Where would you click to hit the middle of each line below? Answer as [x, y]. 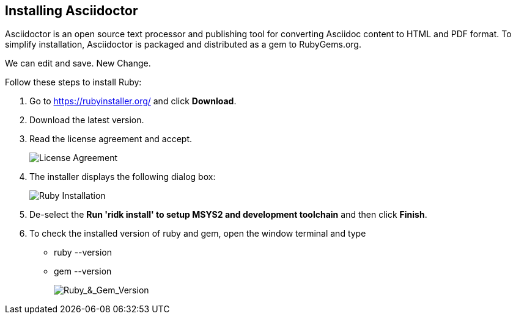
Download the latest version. [87, 120]
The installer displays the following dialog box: [123, 177]
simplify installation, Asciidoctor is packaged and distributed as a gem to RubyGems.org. [183, 45]
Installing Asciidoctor [72, 11]
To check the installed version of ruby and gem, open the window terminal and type [198, 234]
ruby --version [83, 253]
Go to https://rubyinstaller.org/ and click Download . [133, 101]
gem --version [83, 271]
